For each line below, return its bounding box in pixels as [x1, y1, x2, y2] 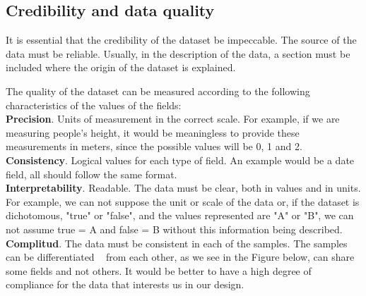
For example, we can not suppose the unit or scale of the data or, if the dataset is [6, 194, 360, 209]
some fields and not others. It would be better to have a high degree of [6, 263, 312, 278]
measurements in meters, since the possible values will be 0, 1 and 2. [6, 139, 302, 154]
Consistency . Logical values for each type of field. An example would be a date [6, 152, 355, 167]
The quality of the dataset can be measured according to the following [6, 83, 310, 98]
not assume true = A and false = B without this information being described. [6, 221, 343, 236]
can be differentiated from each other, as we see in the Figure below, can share [6, 249, 355, 264]
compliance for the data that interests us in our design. [6, 277, 244, 292]
